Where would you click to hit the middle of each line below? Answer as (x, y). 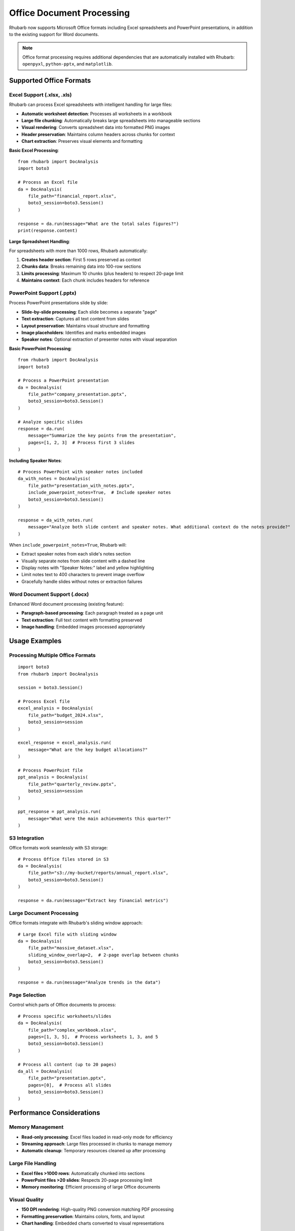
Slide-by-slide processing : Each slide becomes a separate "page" (89, 312)
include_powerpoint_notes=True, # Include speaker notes (99, 493)
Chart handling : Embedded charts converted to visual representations (93, 1223)
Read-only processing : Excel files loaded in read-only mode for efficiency (97, 1137)
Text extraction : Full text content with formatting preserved (82, 620)
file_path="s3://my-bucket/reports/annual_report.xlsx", (98, 873)
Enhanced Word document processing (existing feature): (66, 604)
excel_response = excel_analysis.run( (65, 743)
